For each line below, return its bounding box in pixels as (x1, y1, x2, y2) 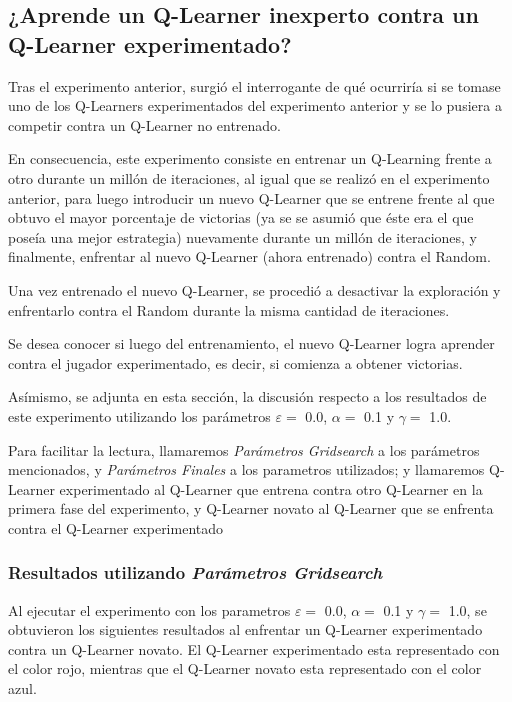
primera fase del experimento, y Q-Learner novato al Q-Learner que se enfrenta (8, 498, 494, 519)
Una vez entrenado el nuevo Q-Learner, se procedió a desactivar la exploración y (8, 279, 501, 300)
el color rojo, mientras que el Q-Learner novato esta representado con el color (8, 658, 482, 679)
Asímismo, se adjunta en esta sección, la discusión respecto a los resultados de (8, 386, 487, 407)
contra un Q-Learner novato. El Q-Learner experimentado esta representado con (8, 638, 500, 659)
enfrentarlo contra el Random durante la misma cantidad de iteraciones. (8, 299, 450, 320)
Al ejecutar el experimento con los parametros (8, 599, 291, 620)
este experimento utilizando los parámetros (8, 405, 271, 426)
